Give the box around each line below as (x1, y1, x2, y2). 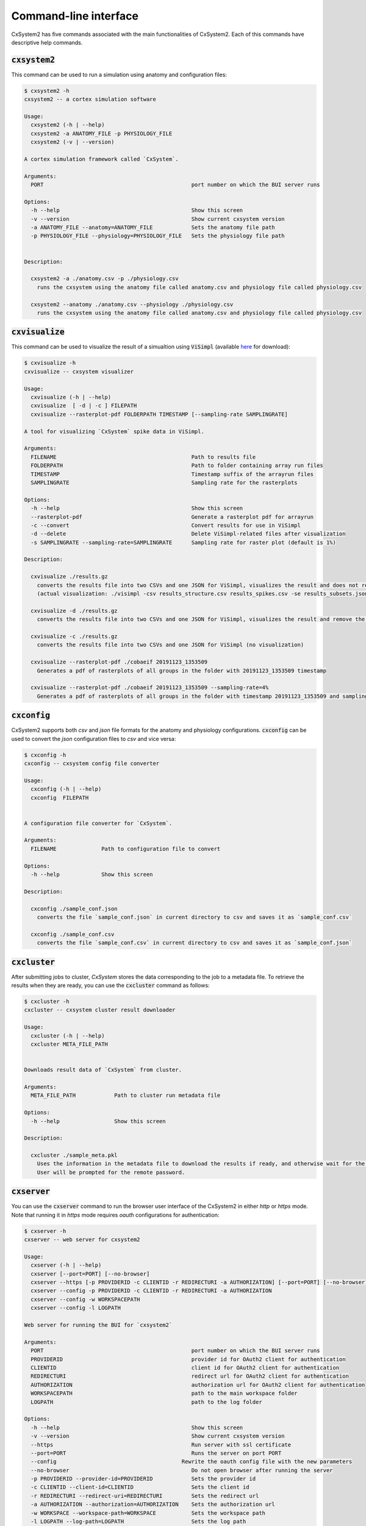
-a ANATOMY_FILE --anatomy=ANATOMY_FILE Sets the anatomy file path (30, 224, 276, 231)
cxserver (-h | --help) (30, 1262, 102, 1269)
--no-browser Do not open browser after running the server (30, 1467, 333, 1474)
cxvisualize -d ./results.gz (30, 607, 118, 614)
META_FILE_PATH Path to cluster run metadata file (30, 1092, 221, 1099)
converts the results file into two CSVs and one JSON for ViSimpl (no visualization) (37, 642, 304, 648)
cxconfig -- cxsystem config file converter (24, 760, 160, 767)
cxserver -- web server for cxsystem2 (24, 1236, 140, 1243)
